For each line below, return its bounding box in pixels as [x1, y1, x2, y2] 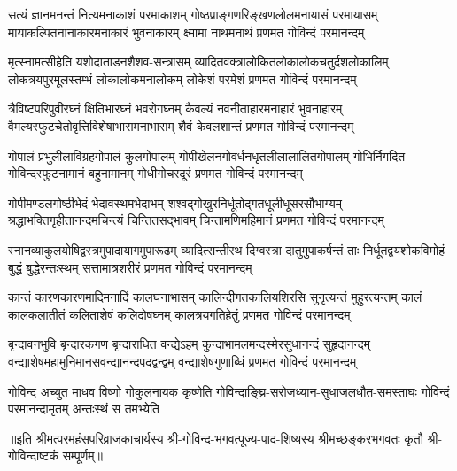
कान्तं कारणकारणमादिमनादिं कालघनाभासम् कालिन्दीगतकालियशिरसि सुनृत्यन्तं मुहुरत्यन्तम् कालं [8, 288, 422, 306]
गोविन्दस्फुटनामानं [8, 164, 85, 182]
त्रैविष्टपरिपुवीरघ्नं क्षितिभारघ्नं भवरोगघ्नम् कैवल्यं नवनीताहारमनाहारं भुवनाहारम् [8, 99, 343, 118]
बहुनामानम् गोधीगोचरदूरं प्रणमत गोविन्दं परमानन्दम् [89, 164, 303, 182]
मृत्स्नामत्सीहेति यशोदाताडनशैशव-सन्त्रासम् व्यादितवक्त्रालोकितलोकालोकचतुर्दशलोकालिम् [8, 52, 389, 71]
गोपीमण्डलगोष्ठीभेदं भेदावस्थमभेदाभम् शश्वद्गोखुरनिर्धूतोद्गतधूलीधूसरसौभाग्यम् [8, 193, 342, 212]
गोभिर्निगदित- [353, 146, 409, 165]
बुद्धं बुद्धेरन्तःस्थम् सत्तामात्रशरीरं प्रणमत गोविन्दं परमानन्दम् [8, 258, 252, 276]
